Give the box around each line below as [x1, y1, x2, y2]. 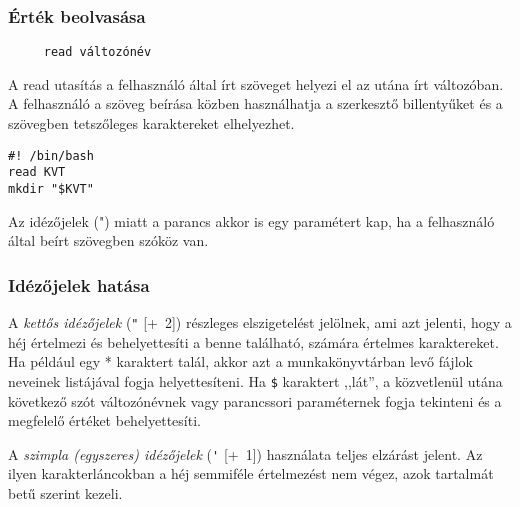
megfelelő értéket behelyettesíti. [8, 410, 201, 431]
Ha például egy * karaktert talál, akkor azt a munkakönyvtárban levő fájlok [8, 351, 473, 372]
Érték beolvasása [8, 3, 146, 28]
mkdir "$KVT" [8, 181, 94, 196]
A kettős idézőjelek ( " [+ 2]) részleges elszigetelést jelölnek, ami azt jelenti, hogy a [8, 312, 512, 333]
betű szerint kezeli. [8, 482, 123, 503]
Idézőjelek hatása [8, 272, 150, 297]
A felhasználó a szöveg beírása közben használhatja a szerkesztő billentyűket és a [8, 93, 503, 114]
